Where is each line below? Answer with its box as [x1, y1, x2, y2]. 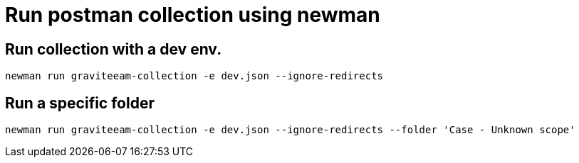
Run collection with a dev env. [5, 40, 222, 58]
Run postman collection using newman [5, 3, 380, 27]
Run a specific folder [5, 94, 155, 112]
